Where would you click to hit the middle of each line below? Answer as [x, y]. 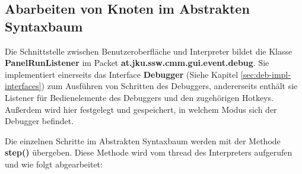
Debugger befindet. [39, 121]
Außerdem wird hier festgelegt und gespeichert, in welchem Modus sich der [141, 109]
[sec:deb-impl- [266, 74]
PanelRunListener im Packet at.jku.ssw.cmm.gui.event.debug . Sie [137, 63]
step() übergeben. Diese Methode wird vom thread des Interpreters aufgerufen [149, 152]
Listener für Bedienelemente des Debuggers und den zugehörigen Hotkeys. [139, 97]
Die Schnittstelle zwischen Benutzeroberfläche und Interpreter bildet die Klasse [149, 51]
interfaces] [23, 86]
